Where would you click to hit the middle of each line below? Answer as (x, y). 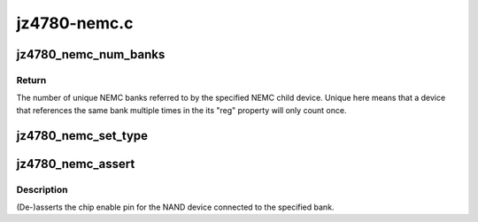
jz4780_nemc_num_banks (91, 54)
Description (42, 189)
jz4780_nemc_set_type (82, 136)
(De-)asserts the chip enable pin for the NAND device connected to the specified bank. (175, 207)
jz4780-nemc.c (75, 23)
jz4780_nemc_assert (76, 164)
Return (31, 80)
